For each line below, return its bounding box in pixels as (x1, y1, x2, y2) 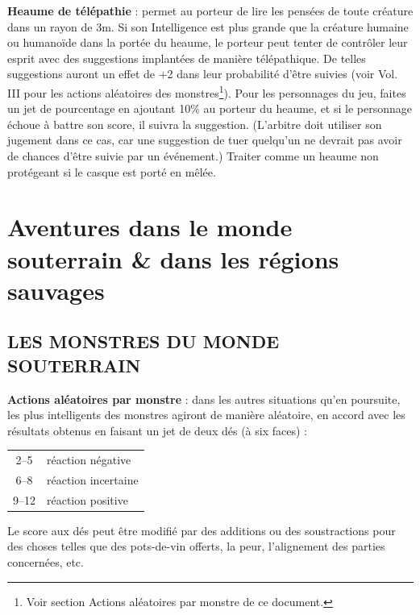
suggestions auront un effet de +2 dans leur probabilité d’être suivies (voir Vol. (7, 65, 398, 82)
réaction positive (47, 491, 128, 508)
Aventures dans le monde (7, 210, 293, 243)
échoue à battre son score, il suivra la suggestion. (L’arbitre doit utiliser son (7, 115, 382, 132)
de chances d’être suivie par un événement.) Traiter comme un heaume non (7, 148, 379, 164)
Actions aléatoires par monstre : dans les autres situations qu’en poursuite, (7, 390, 401, 407)
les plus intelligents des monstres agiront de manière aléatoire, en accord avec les (7, 406, 405, 423)
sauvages (7, 273, 105, 306)
